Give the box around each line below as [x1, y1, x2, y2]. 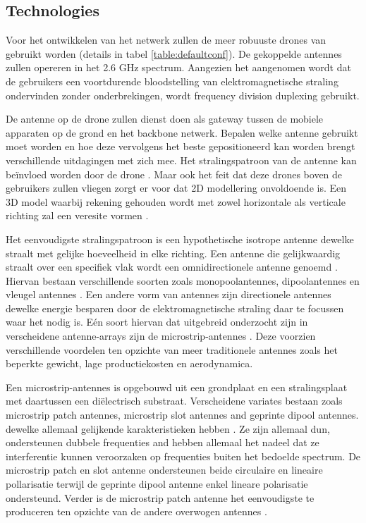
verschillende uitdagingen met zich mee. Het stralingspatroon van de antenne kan [6, 152, 357, 167]
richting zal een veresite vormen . [6, 208, 149, 223]
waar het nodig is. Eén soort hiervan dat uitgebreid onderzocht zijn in [6, 314, 308, 329]
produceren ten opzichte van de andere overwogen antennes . [6, 504, 267, 519]
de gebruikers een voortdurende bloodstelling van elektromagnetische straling [6, 73, 338, 88]
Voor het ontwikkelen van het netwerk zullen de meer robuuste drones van [6, 32, 327, 47]
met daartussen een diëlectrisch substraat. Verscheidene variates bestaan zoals [6, 393, 343, 408]
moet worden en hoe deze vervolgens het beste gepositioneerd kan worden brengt [6, 139, 355, 154]
